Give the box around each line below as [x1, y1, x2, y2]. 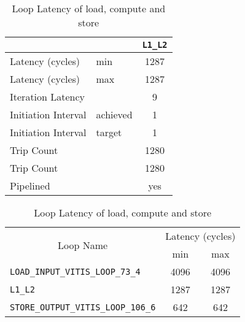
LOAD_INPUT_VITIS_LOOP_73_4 [10, 266, 141, 277]
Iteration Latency [10, 90, 85, 104]
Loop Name [58, 237, 108, 252]
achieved [96, 107, 133, 121]
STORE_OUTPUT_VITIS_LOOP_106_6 [10, 302, 156, 312]
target [96, 125, 122, 139]
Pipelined [10, 178, 50, 193]
